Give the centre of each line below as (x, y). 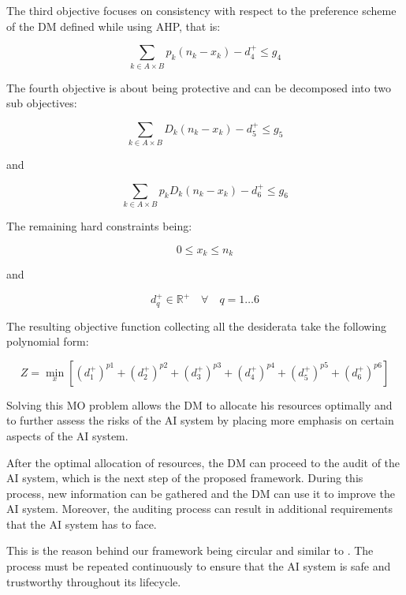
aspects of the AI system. (67, 435)
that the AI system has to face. (82, 524)
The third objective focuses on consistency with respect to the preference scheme (201, 10)
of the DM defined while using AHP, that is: (114, 26)
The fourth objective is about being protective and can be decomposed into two (199, 87)
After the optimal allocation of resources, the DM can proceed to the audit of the (203, 462)
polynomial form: (48, 341)
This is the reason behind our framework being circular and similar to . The (190, 550)
